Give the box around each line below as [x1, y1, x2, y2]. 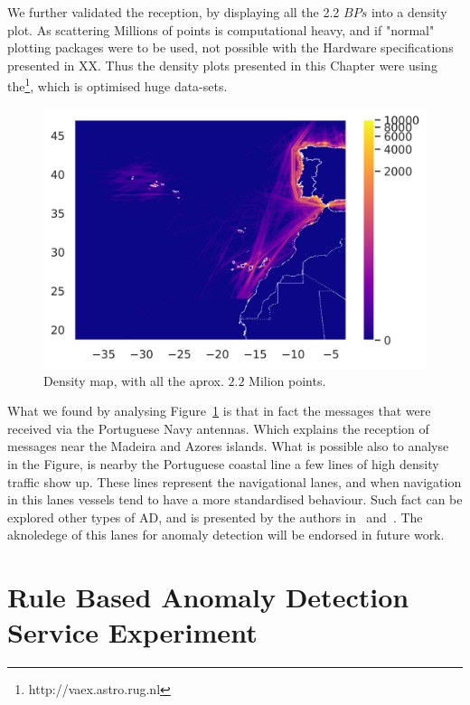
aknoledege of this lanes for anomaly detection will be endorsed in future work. [7, 525, 445, 544]
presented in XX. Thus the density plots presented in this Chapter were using [7, 55, 437, 74]
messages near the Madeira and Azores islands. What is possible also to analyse [7, 437, 449, 456]
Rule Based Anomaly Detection [7, 578, 409, 616]
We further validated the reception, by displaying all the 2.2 [7, 3, 340, 21]
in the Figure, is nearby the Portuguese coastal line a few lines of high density [7, 454, 439, 473]
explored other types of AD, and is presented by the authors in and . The [7, 507, 423, 526]
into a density [371, 3, 447, 21]
